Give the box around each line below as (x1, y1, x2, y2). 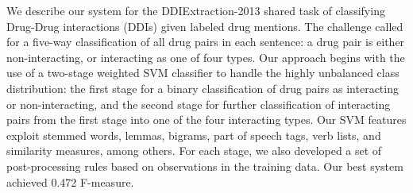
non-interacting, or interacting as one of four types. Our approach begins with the (6, 48, 405, 65)
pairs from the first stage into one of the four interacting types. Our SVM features (6, 111, 407, 128)
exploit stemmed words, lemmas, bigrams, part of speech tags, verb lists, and (6, 126, 381, 143)
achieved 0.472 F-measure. (6, 173, 134, 190)
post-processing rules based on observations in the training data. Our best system (6, 157, 403, 174)
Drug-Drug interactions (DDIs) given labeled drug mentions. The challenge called (6, 17, 403, 34)
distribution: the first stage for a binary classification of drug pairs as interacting (6, 79, 399, 96)
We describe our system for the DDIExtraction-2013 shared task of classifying (6, 2, 385, 18)
